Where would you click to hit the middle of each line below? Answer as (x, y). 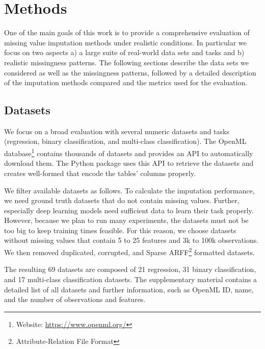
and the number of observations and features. (75, 299)
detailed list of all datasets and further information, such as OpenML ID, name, (129, 289)
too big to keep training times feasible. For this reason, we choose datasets (120, 230)
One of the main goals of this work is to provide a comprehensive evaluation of (127, 32)
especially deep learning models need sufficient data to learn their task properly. (129, 210)
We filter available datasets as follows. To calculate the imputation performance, (129, 190)
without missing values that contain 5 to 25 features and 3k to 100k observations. (131, 240)
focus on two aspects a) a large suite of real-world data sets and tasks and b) (124, 52)
